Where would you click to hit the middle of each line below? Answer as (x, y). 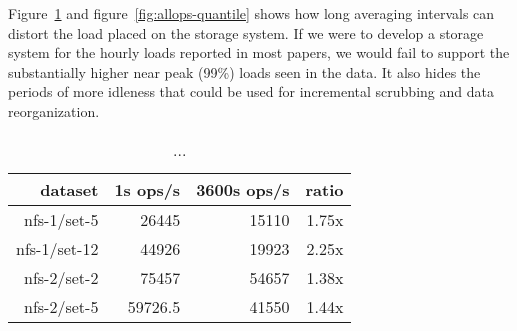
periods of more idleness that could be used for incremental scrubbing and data (251, 91)
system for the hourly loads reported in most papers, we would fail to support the (259, 52)
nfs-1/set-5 (61, 219)
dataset (69, 189)
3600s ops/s (243, 189)
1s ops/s (147, 189)
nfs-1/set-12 (57, 248)
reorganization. (54, 110)
